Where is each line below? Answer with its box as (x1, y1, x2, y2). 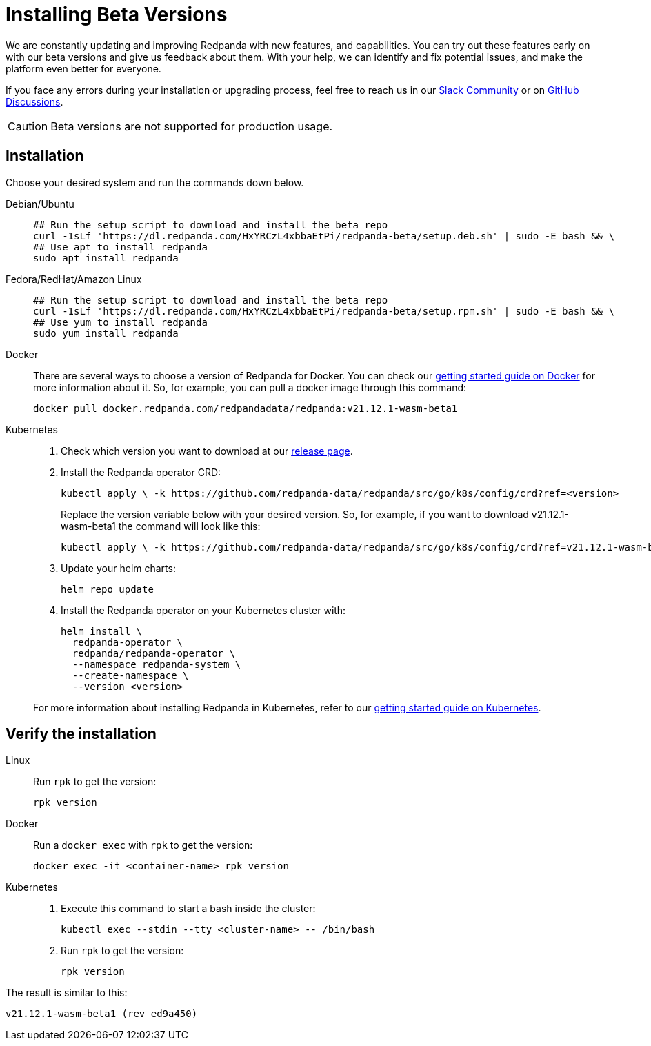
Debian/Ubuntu (6, 197, 74, 210)
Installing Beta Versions (6, 3, 228, 26)
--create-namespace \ (72, 669, 189, 681)
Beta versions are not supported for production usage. (50, 119, 333, 133)
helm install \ (61, 625, 143, 637)
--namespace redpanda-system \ (72, 658, 241, 670)
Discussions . (6, 95, 63, 108)
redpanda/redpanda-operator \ (72, 647, 235, 659)
